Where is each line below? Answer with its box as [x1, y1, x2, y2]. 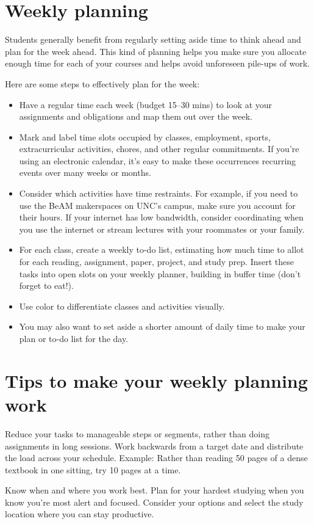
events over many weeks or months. [19, 166, 151, 179]
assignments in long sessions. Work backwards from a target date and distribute [5, 439, 304, 452]
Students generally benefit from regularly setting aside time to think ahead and [5, 33, 301, 46]
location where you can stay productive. [5, 508, 154, 520]
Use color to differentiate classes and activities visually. [19, 299, 225, 312]
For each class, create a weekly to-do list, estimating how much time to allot [19, 243, 304, 256]
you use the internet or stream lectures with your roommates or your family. [19, 222, 305, 235]
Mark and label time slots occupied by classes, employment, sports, [19, 130, 271, 143]
